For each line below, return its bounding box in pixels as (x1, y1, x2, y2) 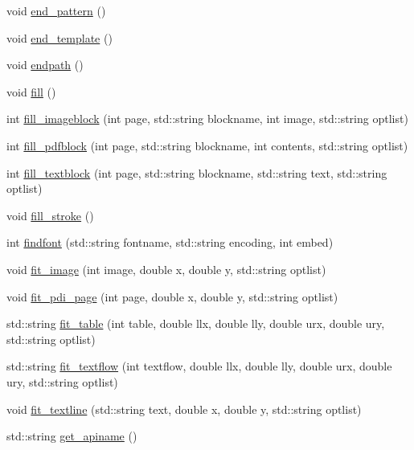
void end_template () (6, 29, 113, 46)
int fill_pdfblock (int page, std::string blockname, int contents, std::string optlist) (6, 137, 408, 153)
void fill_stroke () (6, 207, 94, 223)
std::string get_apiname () (6, 427, 137, 444)
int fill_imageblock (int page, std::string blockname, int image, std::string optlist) (6, 110, 408, 127)
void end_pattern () (6, 2, 106, 18)
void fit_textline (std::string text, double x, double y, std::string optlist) (6, 400, 362, 417)
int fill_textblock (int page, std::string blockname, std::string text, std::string (6, 164, 387, 181)
